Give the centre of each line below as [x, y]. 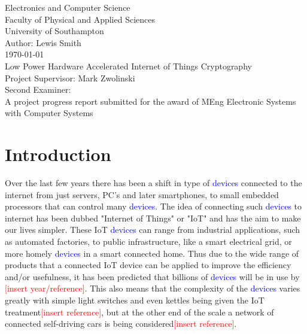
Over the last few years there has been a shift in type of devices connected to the [153, 183]
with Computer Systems [49, 113]
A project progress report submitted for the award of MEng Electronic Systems [151, 101]
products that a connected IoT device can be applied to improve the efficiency [148, 265]
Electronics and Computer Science [68, 7]
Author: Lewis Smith [43, 42]
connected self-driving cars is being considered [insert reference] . [121, 324]
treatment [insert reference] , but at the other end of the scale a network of [139, 312]
